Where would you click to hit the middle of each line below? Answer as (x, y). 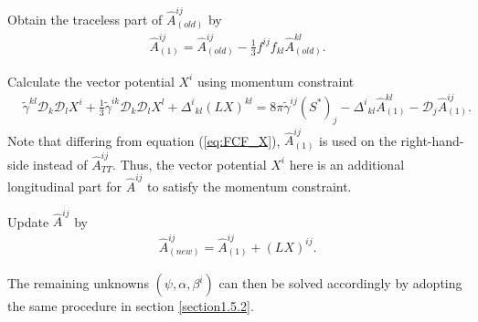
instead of (60, 164)
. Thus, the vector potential (190, 164)
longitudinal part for (64, 186)
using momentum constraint (276, 81)
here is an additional (347, 164)
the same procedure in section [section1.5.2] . (131, 306)
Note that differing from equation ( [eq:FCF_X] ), (144, 140)
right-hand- (432, 140)
